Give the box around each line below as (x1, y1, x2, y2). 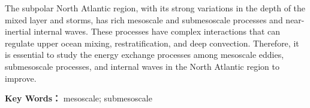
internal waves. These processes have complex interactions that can (34, 25, 281, 38)
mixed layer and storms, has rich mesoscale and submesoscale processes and (5, 13, 283, 26)
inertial (5, 25, 31, 38)
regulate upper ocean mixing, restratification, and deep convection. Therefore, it (5, 36, 299, 49)
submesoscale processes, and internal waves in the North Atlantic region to (5, 60, 279, 72)
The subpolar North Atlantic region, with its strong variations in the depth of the (5, 2, 306, 14)
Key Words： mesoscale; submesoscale (5, 92, 152, 104)
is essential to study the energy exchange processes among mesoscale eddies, (5, 48, 284, 61)
